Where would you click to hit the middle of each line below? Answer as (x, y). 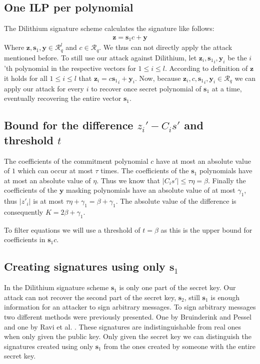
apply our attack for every (44, 88)
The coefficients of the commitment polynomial (76, 161)
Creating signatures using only (85, 266)
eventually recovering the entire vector (63, 98)
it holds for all (26, 78)
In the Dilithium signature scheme (56, 287)
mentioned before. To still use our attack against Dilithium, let (100, 57)
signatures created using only (49, 346)
